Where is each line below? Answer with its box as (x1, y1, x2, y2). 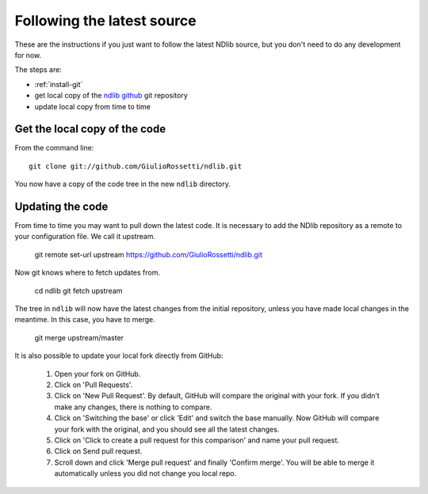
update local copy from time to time (34, 101, 151, 111)
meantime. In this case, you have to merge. (14, 315, 155, 325)
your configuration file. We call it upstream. (14, 232, 156, 241)
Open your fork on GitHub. (54, 369, 141, 378)
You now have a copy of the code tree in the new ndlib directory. (14, 179, 231, 189)
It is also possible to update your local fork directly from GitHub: (14, 351, 224, 360)
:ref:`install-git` (34, 79, 83, 89)
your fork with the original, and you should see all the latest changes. (54, 424, 280, 434)
